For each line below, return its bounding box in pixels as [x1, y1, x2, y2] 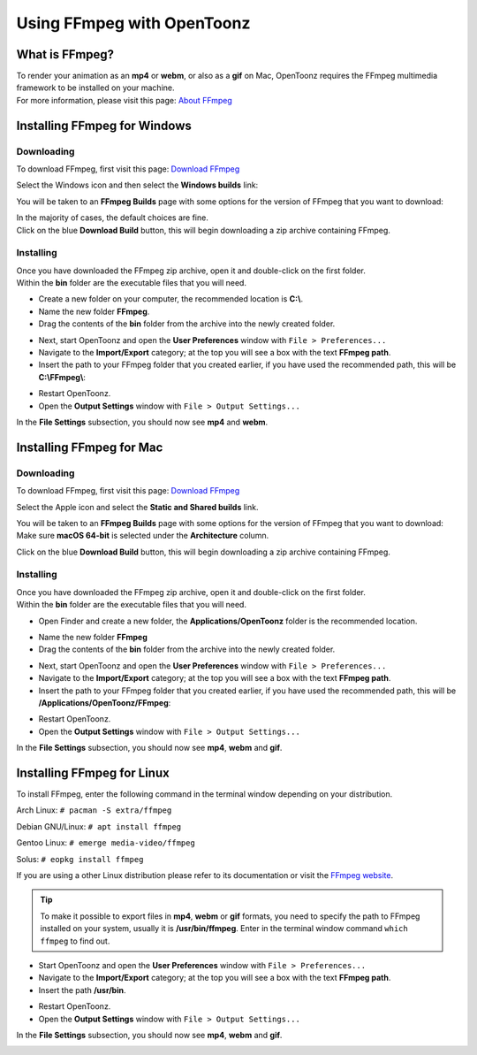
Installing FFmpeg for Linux [16, 765, 170, 780]
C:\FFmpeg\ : [38, 371, 86, 382]
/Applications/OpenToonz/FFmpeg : [38, 697, 171, 707]
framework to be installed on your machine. [16, 82, 175, 93]
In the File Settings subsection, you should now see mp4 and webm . [16, 417, 269, 427]
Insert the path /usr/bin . [38, 984, 126, 995]
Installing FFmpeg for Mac [16, 440, 163, 455]
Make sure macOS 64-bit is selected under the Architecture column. [16, 531, 269, 541]
